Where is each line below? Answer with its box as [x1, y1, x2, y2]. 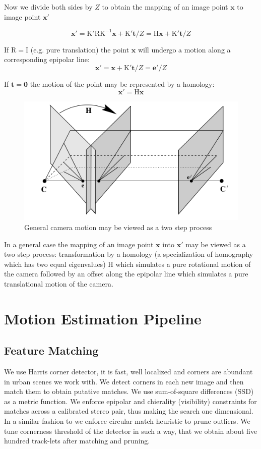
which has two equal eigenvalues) [4, 258, 106, 269]
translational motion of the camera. [4, 278, 113, 289]
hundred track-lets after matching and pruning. [4, 435, 150, 446]
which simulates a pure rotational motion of [115, 258, 251, 269]
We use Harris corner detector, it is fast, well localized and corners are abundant [4, 366, 253, 377]
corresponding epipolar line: [4, 54, 90, 65]
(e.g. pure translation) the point [30, 44, 129, 54]
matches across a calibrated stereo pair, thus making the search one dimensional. [4, 406, 253, 416]
